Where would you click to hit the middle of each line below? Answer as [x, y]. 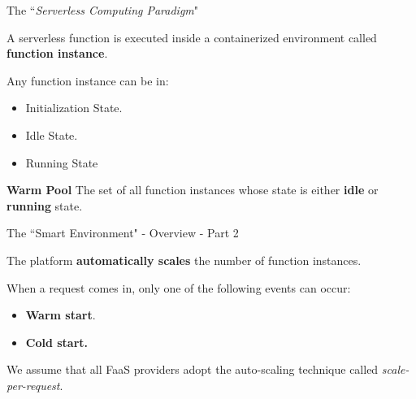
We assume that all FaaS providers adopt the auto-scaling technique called [193, 369]
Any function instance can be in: [88, 80]
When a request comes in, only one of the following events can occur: [179, 287]
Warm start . [61, 315]
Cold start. [57, 342]
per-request [33, 385]
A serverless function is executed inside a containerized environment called [192, 37]
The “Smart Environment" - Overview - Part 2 [123, 233]
